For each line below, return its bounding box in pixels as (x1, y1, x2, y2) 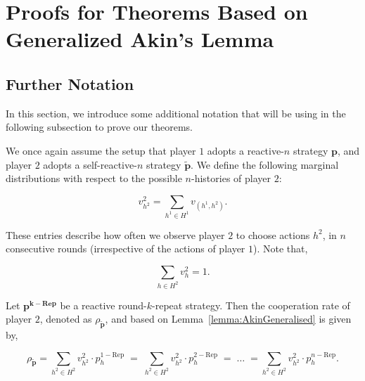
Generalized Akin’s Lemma (6, 25, 274, 53)
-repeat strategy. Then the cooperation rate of (152, 297, 350, 312)
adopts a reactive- (207, 143, 284, 157)
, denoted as (39, 311, 92, 326)
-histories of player (191, 171, 271, 186)
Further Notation (6, 72, 134, 94)
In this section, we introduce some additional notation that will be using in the (6, 105, 346, 120)
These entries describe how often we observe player (6, 227, 225, 242)
